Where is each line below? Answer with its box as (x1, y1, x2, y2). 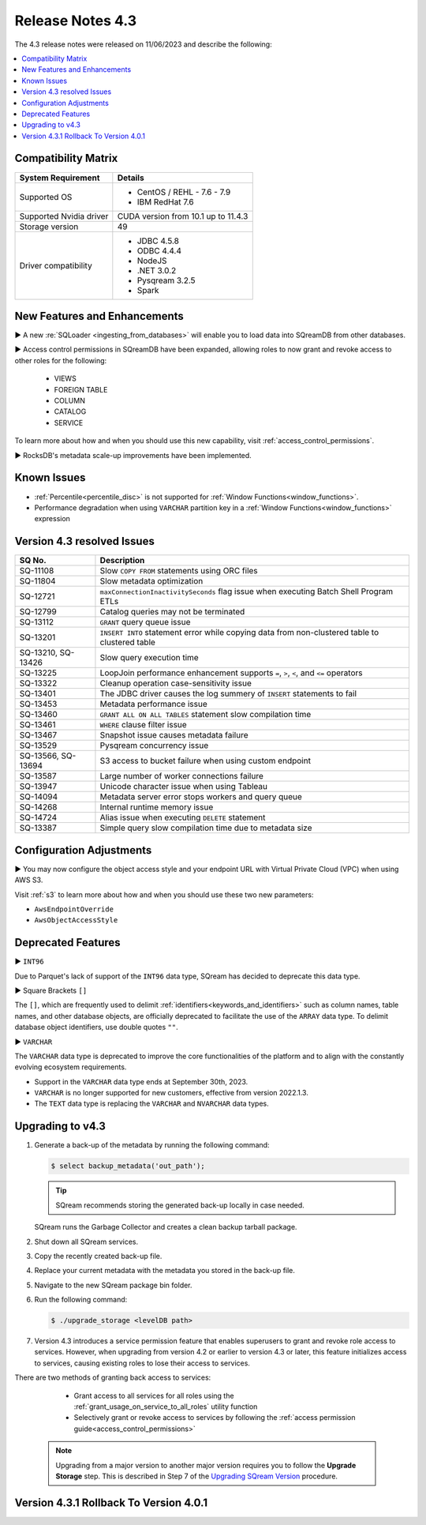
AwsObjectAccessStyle (34, 916, 118, 925)
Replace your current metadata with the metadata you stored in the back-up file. (34, 1266, 296, 1275)
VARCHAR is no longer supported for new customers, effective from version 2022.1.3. (34, 1088, 309, 1098)
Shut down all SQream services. (34, 1237, 138, 1246)
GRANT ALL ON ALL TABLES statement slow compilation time (99, 709, 312, 720)
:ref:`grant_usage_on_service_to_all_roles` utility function (73, 1402, 258, 1411)
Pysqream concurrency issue (99, 740, 209, 751)
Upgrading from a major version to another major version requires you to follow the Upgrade (55, 1460, 357, 1470)
